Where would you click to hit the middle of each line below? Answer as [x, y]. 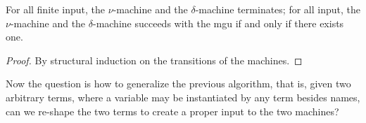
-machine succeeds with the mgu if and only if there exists [218, 23]
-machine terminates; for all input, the [278, 9]
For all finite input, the [56, 9]
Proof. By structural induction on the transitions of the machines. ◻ [154, 60]
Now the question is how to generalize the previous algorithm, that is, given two [178, 84]
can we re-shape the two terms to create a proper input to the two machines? [172, 111]
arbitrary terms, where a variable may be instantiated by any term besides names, [183, 97]
